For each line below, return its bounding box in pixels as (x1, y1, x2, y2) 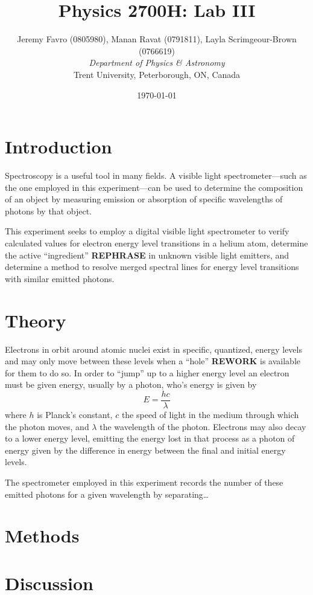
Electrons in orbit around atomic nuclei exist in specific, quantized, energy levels (5, 343, 302, 355)
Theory (5, 307, 66, 332)
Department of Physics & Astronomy (89, 56, 225, 69)
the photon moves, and (5, 420, 89, 433)
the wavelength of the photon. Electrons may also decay (100, 420, 306, 433)
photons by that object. (5, 204, 92, 217)
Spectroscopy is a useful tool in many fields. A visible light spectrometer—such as (5, 169, 307, 182)
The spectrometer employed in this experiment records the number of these (5, 475, 283, 488)
